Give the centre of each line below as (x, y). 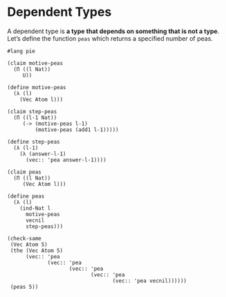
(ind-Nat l (35, 208)
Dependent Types (59, 12)
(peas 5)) (24, 287)
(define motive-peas (37, 87)
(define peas (26, 196)
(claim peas (24, 172)
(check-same (24, 238)
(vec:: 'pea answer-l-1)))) (66, 160)
